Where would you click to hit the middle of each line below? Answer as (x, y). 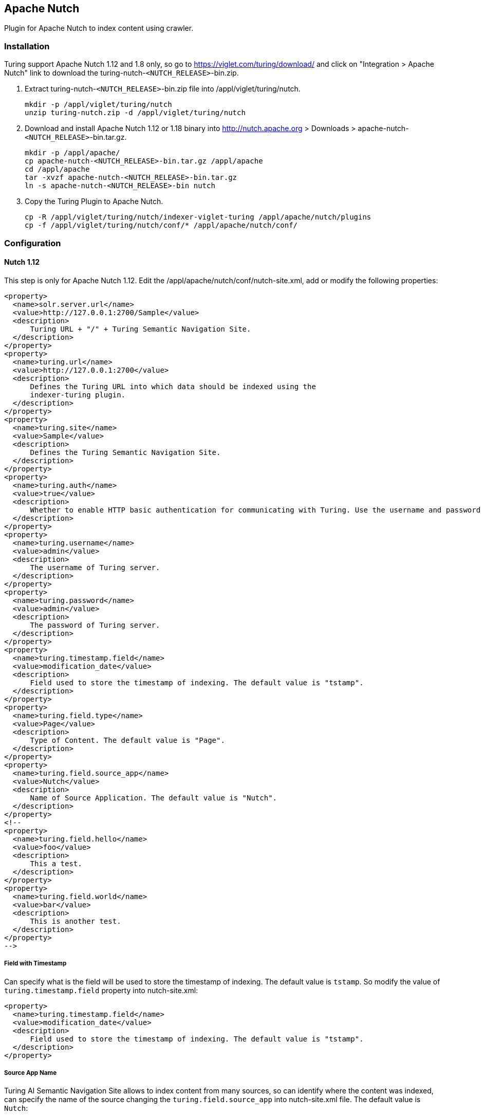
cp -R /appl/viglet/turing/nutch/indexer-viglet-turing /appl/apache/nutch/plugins (198, 217)
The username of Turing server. (95, 567)
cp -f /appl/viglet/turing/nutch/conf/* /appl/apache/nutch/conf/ (161, 225)
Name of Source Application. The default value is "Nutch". (154, 798)
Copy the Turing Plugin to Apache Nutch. (94, 202)
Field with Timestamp (35, 964)
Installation (27, 46)
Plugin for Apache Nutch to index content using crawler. (99, 28)
